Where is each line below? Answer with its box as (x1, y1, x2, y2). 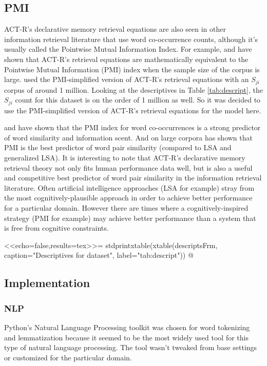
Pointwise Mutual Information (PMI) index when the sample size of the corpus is (4, 64, 260, 74)
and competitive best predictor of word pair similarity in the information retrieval (4, 172, 262, 183)
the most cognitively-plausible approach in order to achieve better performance (4, 192, 253, 203)
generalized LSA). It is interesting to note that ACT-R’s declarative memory (4, 152, 245, 163)
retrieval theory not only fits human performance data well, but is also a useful (4, 162, 253, 173)
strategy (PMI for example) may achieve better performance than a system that (4, 212, 256, 223)
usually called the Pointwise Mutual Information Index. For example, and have (4, 44, 252, 54)
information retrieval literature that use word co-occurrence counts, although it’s (4, 33, 258, 44)
